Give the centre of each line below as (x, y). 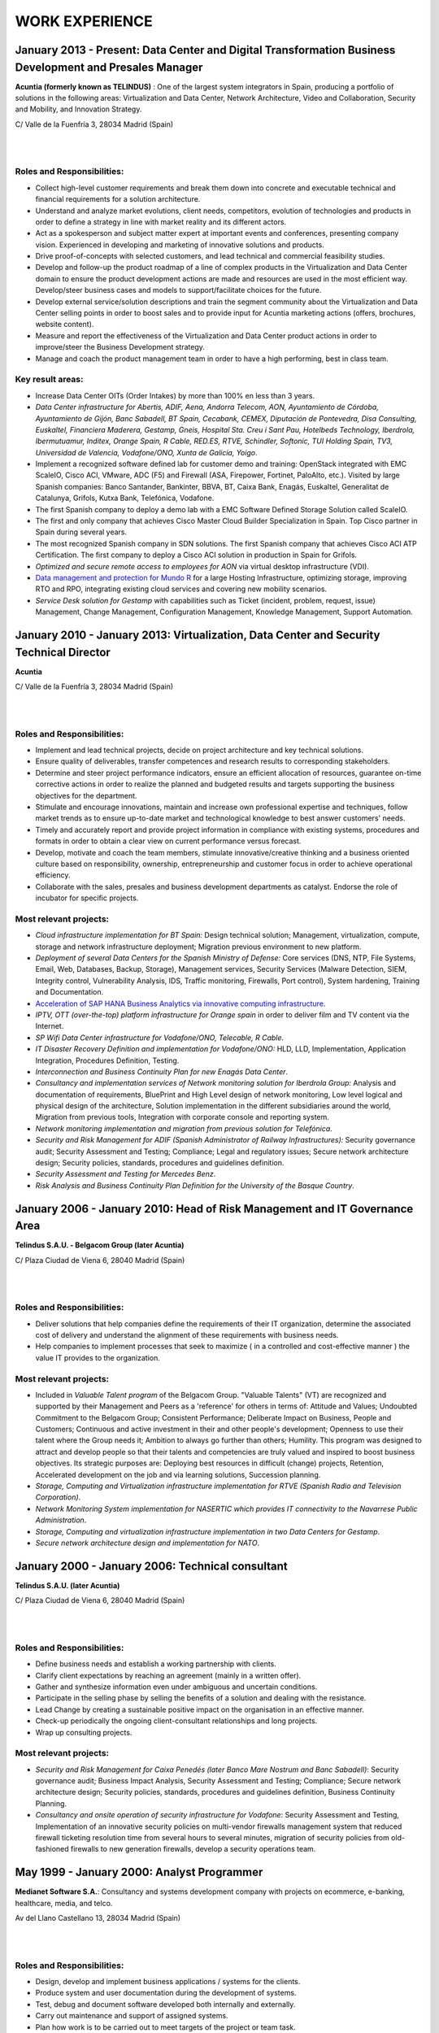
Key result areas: (49, 380)
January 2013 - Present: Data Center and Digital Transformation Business (205, 50)
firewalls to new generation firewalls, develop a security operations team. (193, 1849)
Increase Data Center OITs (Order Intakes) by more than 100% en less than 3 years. (175, 395)
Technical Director (63, 652)
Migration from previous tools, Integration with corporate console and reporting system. (182, 1117)
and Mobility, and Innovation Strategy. (78, 109)
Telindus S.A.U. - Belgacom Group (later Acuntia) (100, 1245)
